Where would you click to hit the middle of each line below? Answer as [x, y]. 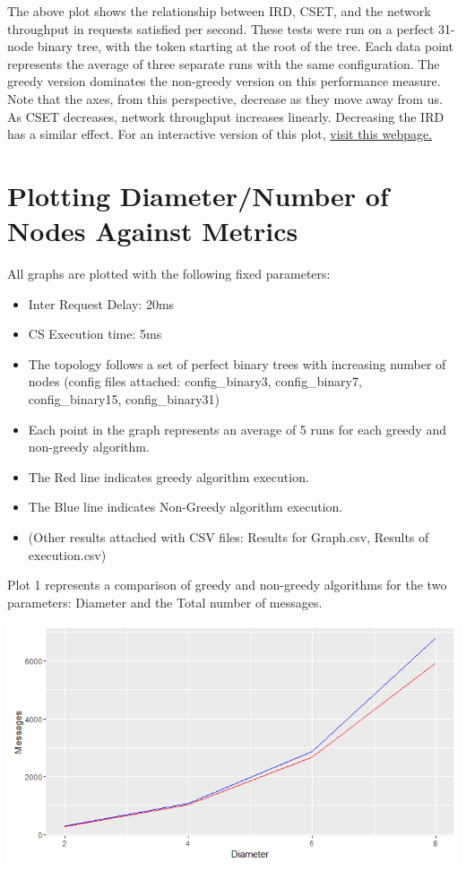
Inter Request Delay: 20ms [101, 303]
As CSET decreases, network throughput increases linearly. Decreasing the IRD [226, 116]
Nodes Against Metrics [153, 231]
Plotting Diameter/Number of [198, 195]
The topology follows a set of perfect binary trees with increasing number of [237, 363]
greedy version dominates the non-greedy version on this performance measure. [224, 81]
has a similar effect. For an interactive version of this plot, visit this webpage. [220, 134]
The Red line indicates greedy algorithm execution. [168, 476]
